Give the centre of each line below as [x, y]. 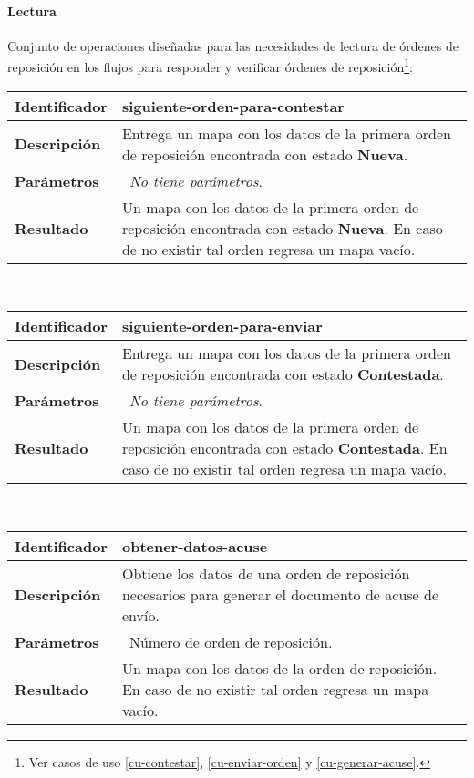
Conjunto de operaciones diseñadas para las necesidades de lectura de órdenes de [233, 45]
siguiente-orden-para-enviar [222, 326]
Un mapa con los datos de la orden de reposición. [279, 668]
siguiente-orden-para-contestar [233, 106]
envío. [140, 615]
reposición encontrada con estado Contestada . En [284, 448]
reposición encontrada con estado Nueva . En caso [282, 228]
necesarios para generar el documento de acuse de [280, 594]
